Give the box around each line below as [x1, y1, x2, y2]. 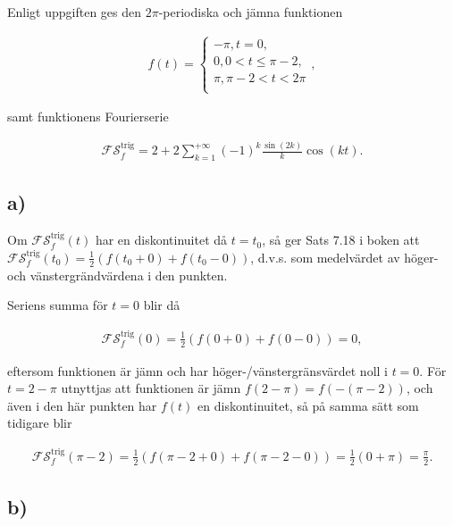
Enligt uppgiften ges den [7, 3, 142, 21]
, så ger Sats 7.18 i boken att [262, 230, 420, 249]
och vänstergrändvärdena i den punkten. [7, 265, 228, 284]
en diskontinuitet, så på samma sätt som [197, 396, 419, 414]
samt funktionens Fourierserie [7, 107, 169, 126]
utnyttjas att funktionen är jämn [61, 379, 241, 397]
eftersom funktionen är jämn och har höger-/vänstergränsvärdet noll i [7, 361, 388, 380]
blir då [143, 296, 180, 314]
